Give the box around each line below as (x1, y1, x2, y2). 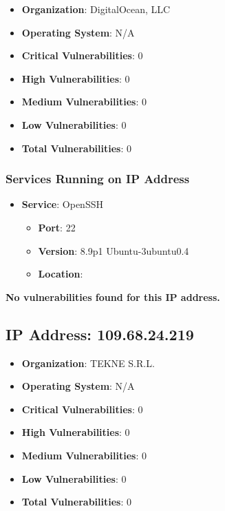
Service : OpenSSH (21, 197, 103, 211)
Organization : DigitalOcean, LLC (21, 2, 171, 16)
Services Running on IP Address (6, 170, 190, 187)
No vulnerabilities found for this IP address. (6, 289, 220, 304)
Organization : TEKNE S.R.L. (21, 355, 155, 370)
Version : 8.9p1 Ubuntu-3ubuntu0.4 (38, 243, 189, 258)
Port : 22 (38, 220, 76, 234)
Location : (38, 267, 83, 281)
